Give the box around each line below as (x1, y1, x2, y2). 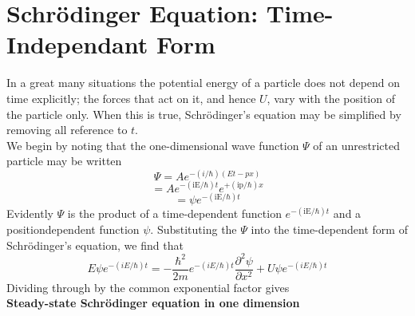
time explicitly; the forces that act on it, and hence (6, 89, 256, 106)
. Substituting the (150, 220, 237, 237)
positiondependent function (6, 220, 140, 237)
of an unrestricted (313, 136, 401, 153)
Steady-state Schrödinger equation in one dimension (6, 294, 300, 311)
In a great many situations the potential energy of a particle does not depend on (6, 74, 401, 91)
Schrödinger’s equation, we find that (6, 236, 184, 253)
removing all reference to (6, 121, 128, 138)
